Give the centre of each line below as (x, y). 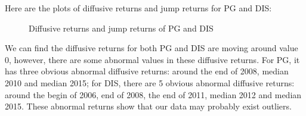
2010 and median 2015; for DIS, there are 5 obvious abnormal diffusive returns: (150, 82)
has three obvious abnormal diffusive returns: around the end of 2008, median (147, 71)
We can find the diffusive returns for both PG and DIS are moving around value (152, 48)
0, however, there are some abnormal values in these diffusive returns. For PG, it (152, 59)
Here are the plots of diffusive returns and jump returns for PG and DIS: (138, 8)
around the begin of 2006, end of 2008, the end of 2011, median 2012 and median (153, 94)
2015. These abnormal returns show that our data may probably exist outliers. (148, 106)
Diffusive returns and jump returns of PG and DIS (121, 28)
